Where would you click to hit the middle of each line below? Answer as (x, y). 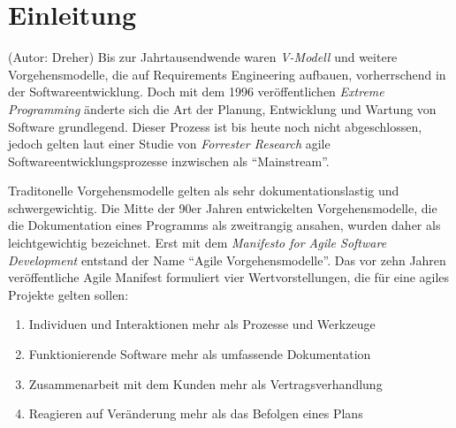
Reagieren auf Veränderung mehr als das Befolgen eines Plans (196, 413)
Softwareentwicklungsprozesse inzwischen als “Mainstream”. (169, 160)
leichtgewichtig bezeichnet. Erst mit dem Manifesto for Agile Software (198, 243)
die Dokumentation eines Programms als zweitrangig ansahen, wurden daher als (224, 225)
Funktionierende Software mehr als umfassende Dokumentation (200, 354)
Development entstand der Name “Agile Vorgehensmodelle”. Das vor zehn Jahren (227, 260)
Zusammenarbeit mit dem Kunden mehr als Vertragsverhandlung (205, 383)
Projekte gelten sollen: (68, 294)
